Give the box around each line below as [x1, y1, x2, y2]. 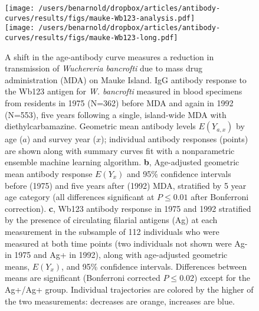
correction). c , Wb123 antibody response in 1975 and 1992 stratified [5, 202, 251, 214]
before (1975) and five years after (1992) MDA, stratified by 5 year [5, 179, 247, 191]
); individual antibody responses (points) [100, 133, 248, 145]
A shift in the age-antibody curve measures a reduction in [5, 50, 214, 63]
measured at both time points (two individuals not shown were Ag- [5, 237, 248, 249]
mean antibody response [5, 167, 93, 179]
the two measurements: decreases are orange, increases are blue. [5, 294, 235, 307]
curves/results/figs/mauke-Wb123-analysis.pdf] [5, 14, 195, 22]
